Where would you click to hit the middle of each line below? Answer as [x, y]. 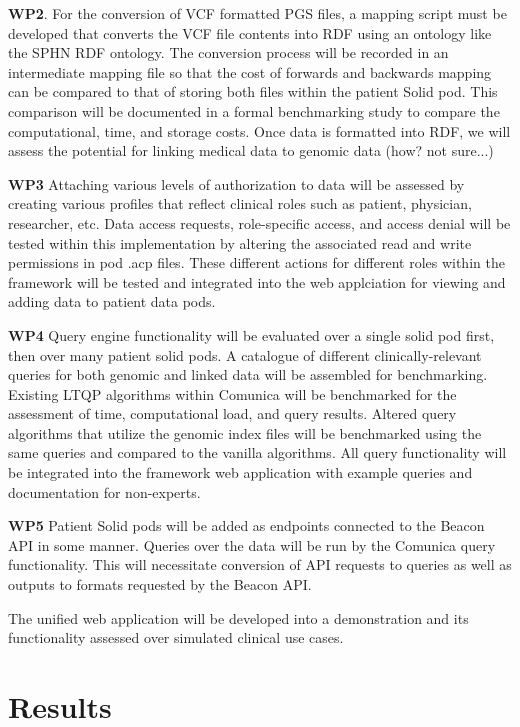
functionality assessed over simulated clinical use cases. [176, 637]
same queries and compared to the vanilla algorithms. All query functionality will [257, 452]
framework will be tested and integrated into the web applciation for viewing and [257, 281]
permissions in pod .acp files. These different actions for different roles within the [256, 262]
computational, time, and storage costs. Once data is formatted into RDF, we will [259, 130]
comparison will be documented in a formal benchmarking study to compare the [254, 110]
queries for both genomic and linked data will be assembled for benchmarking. [248, 374]
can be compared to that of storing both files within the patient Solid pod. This [253, 91]
